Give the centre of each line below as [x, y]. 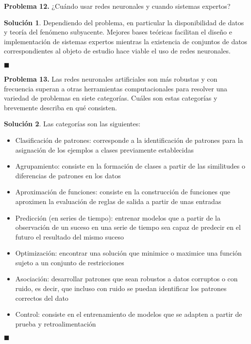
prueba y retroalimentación [56, 323]
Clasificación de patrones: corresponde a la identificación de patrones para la [129, 140]
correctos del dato [42, 298]
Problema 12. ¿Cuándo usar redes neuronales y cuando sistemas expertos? [117, 6]
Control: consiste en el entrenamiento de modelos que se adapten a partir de [129, 314]
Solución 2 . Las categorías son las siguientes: [72, 124]
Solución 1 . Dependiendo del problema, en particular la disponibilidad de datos [124, 22]
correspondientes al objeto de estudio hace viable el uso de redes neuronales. [117, 51]
